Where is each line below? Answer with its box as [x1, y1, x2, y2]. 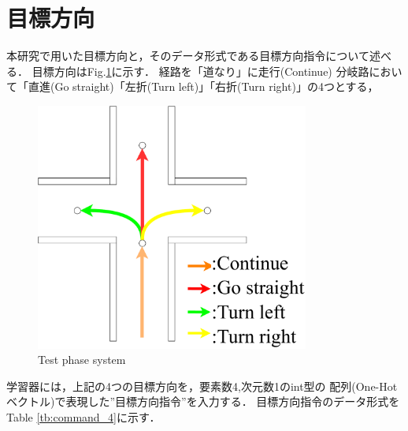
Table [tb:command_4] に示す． [6, 408, 161, 425]
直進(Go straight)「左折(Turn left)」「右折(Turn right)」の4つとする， [28, 78, 379, 95]
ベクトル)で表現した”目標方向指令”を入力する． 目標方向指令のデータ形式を [6, 393, 400, 410]
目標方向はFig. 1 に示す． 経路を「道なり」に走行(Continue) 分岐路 [32, 62, 369, 79]
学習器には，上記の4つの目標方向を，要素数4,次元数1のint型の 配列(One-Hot [6, 377, 398, 394]
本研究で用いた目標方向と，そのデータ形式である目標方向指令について [6, 47, 369, 64]
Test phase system [38, 351, 126, 368]
